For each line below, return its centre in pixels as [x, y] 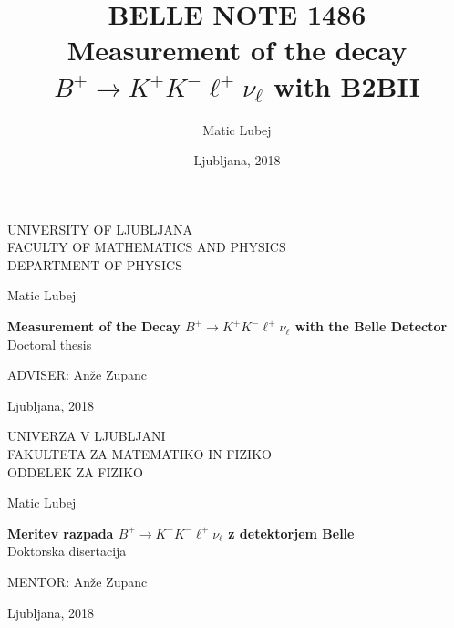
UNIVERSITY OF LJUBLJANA [100, 229]
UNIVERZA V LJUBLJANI [87, 436]
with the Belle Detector [371, 326]
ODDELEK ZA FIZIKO [75, 471]
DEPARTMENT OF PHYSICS [95, 264]
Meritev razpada [61, 533]
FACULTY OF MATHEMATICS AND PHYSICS [147, 247]
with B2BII [347, 85]
